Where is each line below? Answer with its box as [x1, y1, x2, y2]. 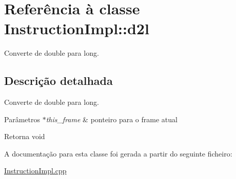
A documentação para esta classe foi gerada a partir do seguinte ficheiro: [4, 148, 232, 159]
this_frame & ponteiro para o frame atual [46, 114, 178, 124]
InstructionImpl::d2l [4, 18, 149, 39]
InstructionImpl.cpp [4, 165, 67, 176]
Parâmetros [4, 114, 40, 124]
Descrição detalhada [4, 73, 113, 88]
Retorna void [4, 131, 45, 142]
